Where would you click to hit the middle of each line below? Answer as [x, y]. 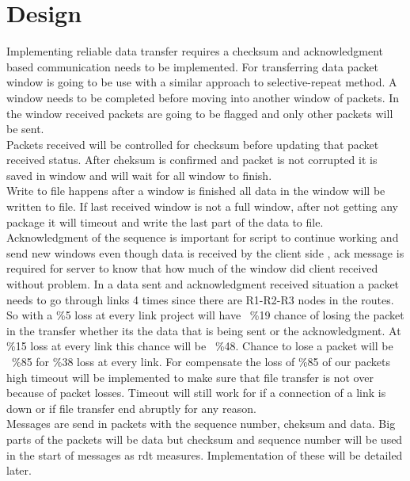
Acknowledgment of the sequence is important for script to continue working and [203, 237]
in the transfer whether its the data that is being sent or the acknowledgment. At [204, 330]
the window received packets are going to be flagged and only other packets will [200, 113]
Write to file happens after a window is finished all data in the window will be [196, 191]
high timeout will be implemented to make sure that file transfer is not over [190, 377]
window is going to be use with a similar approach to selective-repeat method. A [202, 82]
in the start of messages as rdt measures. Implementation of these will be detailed [205, 454]
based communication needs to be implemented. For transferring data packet [192, 66]
